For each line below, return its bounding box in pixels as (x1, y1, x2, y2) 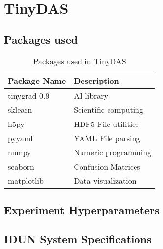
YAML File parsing (74, 132, 140, 144)
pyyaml (8, 132, 33, 144)
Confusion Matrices (74, 160, 140, 172)
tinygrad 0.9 (8, 89, 50, 101)
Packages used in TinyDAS (33, 55, 126, 67)
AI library (74, 89, 109, 101)
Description (74, 75, 119, 86)
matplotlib (8, 174, 44, 186)
